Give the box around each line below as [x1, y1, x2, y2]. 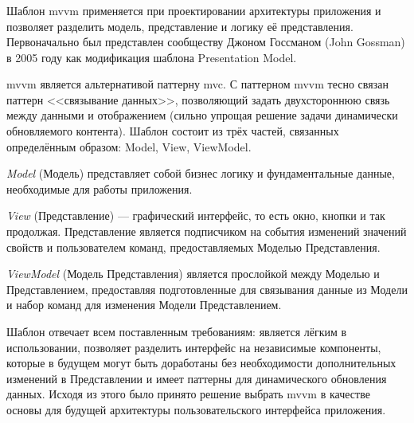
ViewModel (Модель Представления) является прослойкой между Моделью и [6, 265, 380, 282]
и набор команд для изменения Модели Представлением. [6, 296, 282, 313]
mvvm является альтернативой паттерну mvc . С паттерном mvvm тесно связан [6, 76, 389, 92]
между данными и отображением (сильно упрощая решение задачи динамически [6, 107, 398, 123]
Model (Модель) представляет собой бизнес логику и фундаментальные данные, [6, 165, 395, 182]
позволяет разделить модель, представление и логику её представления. [6, 18, 353, 34]
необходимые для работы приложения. [6, 180, 193, 197]
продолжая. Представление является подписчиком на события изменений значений [6, 223, 407, 240]
